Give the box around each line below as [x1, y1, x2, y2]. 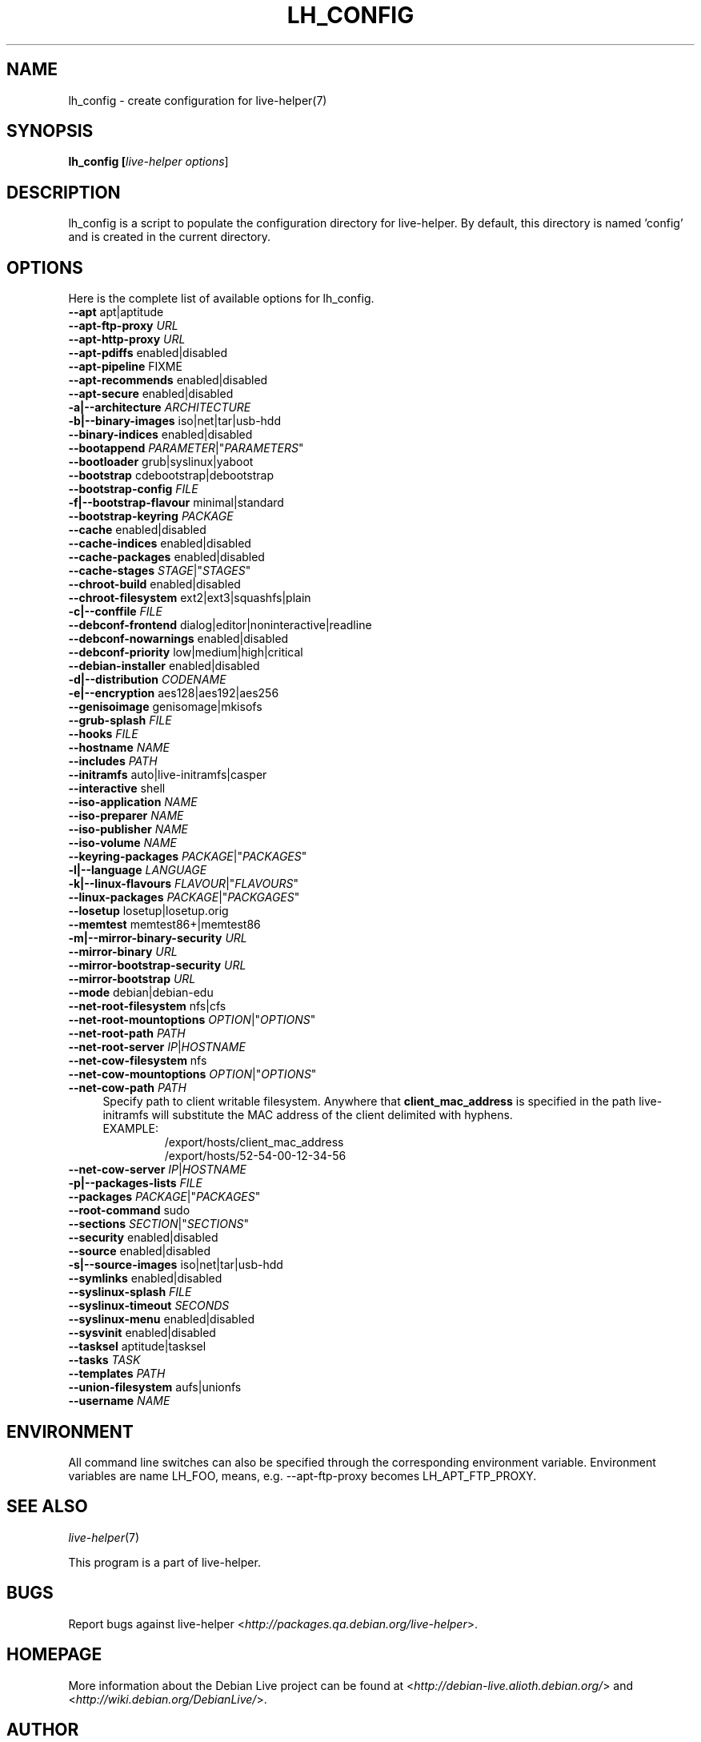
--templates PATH [68, 1367, 166, 1381]
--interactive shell [68, 781, 166, 796]
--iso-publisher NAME [68, 822, 189, 837]
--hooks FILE [68, 727, 138, 741]
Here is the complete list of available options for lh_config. [68, 291, 375, 306]
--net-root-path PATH [68, 1026, 186, 1041]
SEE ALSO [6, 1496, 88, 1517]
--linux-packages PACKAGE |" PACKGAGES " [68, 890, 300, 905]
